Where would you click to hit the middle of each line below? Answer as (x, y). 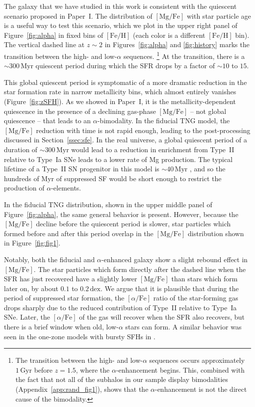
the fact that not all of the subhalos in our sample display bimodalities (122, 379)
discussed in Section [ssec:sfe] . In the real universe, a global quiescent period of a (126, 140)
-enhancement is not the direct (201, 389)
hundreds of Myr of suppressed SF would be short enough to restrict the (113, 178)
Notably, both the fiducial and (50, 259)
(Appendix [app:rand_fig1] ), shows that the (82, 389)
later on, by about (31, 288)
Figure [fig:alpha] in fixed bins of (54, 35)
